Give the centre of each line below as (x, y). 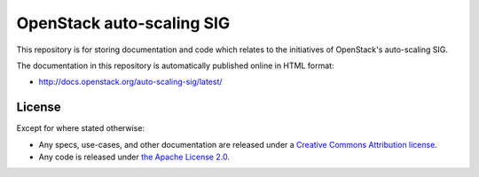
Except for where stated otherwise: (81, 128)
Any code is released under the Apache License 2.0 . (134, 157)
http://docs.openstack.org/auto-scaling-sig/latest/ (130, 82)
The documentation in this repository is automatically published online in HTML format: (175, 65)
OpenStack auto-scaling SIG (123, 23)
